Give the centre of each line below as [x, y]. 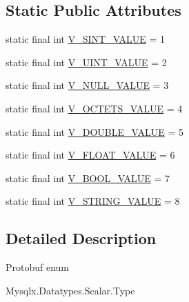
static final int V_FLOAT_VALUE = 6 [90, 155]
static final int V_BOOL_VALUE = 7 [88, 178]
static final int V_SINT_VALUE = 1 [86, 39]
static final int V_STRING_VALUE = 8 [93, 201]
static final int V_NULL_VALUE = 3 [87, 85]
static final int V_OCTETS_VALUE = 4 [94, 108]
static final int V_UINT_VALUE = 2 [86, 62]
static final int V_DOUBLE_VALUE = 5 [94, 131]
